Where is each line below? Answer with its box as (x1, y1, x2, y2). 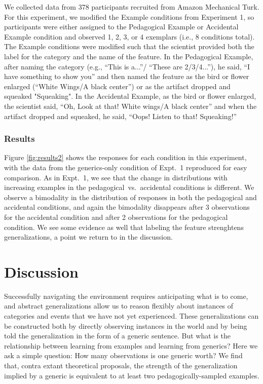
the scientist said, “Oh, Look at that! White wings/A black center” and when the (4, 100, 257, 111)
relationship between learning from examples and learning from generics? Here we (4, 340, 258, 351)
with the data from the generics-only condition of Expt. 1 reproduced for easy (4, 162, 247, 172)
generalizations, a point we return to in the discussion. (4, 232, 173, 242)
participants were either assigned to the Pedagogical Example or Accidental (4, 21, 239, 32)
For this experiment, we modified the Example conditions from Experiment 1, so (4, 11, 254, 22)
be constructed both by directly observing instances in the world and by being (4, 320, 247, 331)
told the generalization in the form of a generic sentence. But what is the (4, 330, 231, 341)
